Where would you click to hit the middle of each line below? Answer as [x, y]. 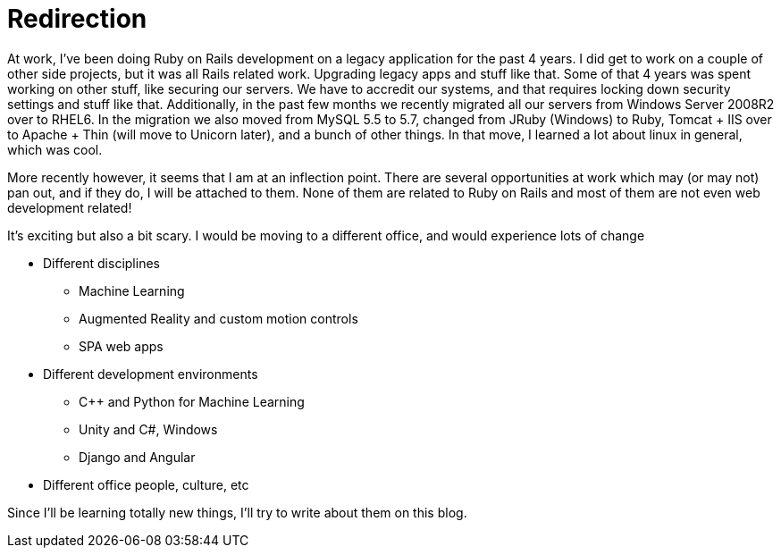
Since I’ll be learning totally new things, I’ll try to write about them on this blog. [237, 512]
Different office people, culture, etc [146, 484]
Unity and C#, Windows [148, 429]
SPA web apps [121, 346]
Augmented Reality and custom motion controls [218, 318]
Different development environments [151, 374]
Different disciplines [101, 263]
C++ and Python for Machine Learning [192, 401]
